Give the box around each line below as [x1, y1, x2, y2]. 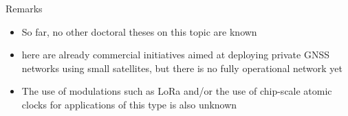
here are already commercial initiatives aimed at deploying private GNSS [21, 47, 329, 62]
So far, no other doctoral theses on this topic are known [21, 24, 257, 38]
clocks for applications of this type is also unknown [21, 97, 237, 111]
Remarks [6, 1, 43, 15]
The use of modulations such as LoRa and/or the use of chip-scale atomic [21, 84, 332, 98]
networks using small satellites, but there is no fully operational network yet [21, 60, 342, 75]
